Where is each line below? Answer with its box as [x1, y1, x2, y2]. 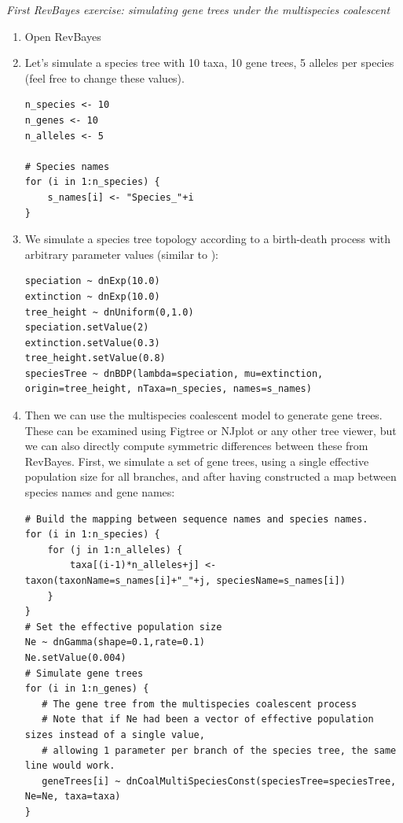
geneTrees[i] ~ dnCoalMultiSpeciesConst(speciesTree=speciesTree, [42, 775, 397, 787]
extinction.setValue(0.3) [24, 337, 160, 349]
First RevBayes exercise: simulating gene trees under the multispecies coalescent [6, 2, 390, 17]
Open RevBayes [24, 28, 101, 44]
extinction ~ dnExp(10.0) [24, 290, 160, 302]
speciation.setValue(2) [24, 322, 149, 334]
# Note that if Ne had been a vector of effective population [42, 714, 374, 725]
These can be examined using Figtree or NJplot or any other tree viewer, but [24, 422, 397, 438]
